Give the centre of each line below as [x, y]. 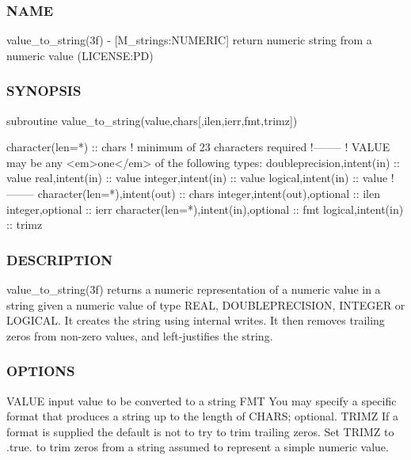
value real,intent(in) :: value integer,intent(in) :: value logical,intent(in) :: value [197, 178]
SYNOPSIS [44, 91]
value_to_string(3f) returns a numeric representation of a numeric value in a [194, 289]
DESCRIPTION [60, 259]
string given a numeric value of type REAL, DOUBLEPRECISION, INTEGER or [206, 304]
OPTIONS [41, 371]
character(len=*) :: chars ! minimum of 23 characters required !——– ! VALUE [198, 147]
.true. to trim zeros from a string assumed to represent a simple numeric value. [198, 447]
